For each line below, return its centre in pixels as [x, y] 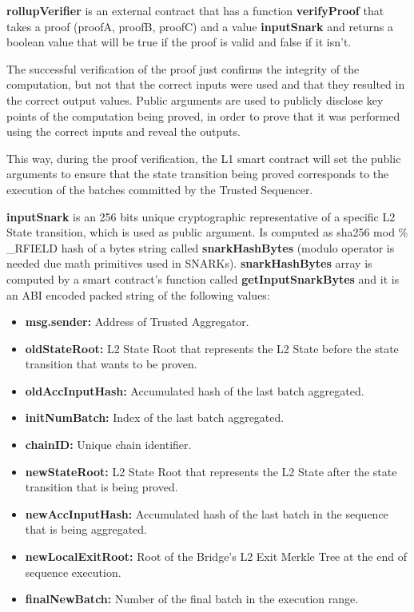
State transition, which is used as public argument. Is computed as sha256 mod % [207, 232]
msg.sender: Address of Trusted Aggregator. [137, 322]
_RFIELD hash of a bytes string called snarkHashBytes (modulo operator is [201, 247]
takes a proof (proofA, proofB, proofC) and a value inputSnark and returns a [200, 26]
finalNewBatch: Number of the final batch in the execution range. [192, 599]
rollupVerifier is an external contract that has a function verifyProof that [195, 10]
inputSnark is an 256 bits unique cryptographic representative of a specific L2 [201, 216]
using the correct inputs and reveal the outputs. [123, 131]
